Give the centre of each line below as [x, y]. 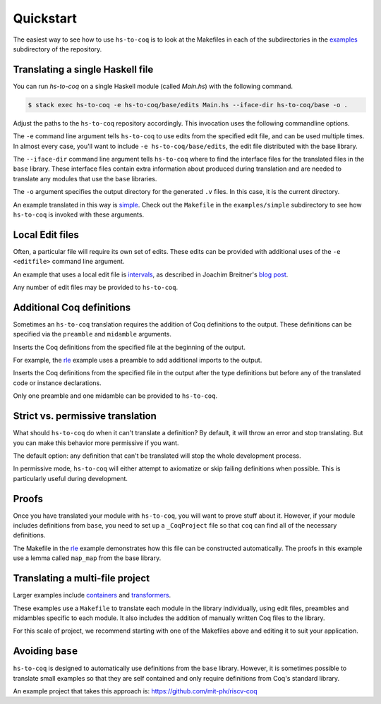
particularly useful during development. [71, 478]
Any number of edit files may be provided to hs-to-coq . [96, 287]
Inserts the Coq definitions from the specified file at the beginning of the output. [129, 347]
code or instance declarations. [57, 383]
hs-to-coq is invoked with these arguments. [79, 214]
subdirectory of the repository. [58, 49]
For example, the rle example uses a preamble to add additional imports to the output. [138, 360]
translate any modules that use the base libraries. [85, 178]
